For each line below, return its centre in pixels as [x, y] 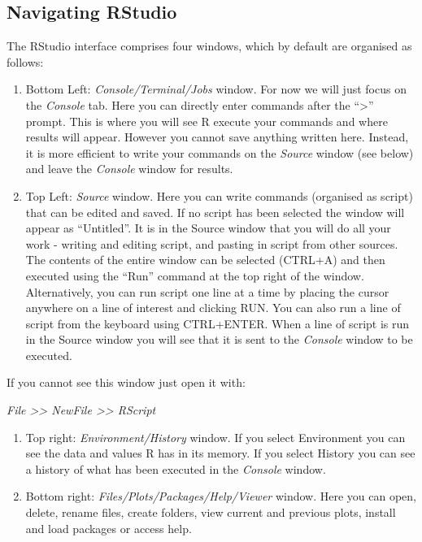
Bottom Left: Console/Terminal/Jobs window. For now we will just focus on [216, 89]
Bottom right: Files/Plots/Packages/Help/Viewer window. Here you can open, [221, 496]
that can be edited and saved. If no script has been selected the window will [215, 212]
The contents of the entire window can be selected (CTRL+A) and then [205, 260]
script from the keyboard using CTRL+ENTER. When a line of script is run [218, 323]
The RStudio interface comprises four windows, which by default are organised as [209, 46]
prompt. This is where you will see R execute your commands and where [207, 121]
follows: [25, 61]
